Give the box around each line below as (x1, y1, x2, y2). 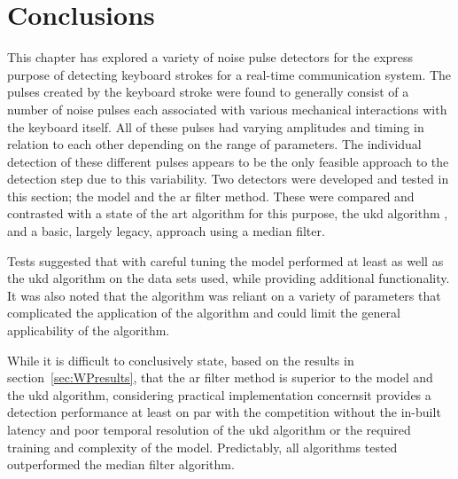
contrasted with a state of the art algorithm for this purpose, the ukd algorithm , (7, 204, 448, 223)
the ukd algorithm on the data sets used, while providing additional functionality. (7, 269, 450, 287)
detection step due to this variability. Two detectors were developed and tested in (7, 169, 449, 188)
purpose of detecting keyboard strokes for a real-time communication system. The (7, 65, 452, 83)
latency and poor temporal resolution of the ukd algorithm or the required (7, 420, 411, 438)
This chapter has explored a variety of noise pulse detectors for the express (7, 48, 414, 67)
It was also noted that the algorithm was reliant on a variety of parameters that (7, 286, 441, 304)
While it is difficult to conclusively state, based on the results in (7, 350, 354, 369)
